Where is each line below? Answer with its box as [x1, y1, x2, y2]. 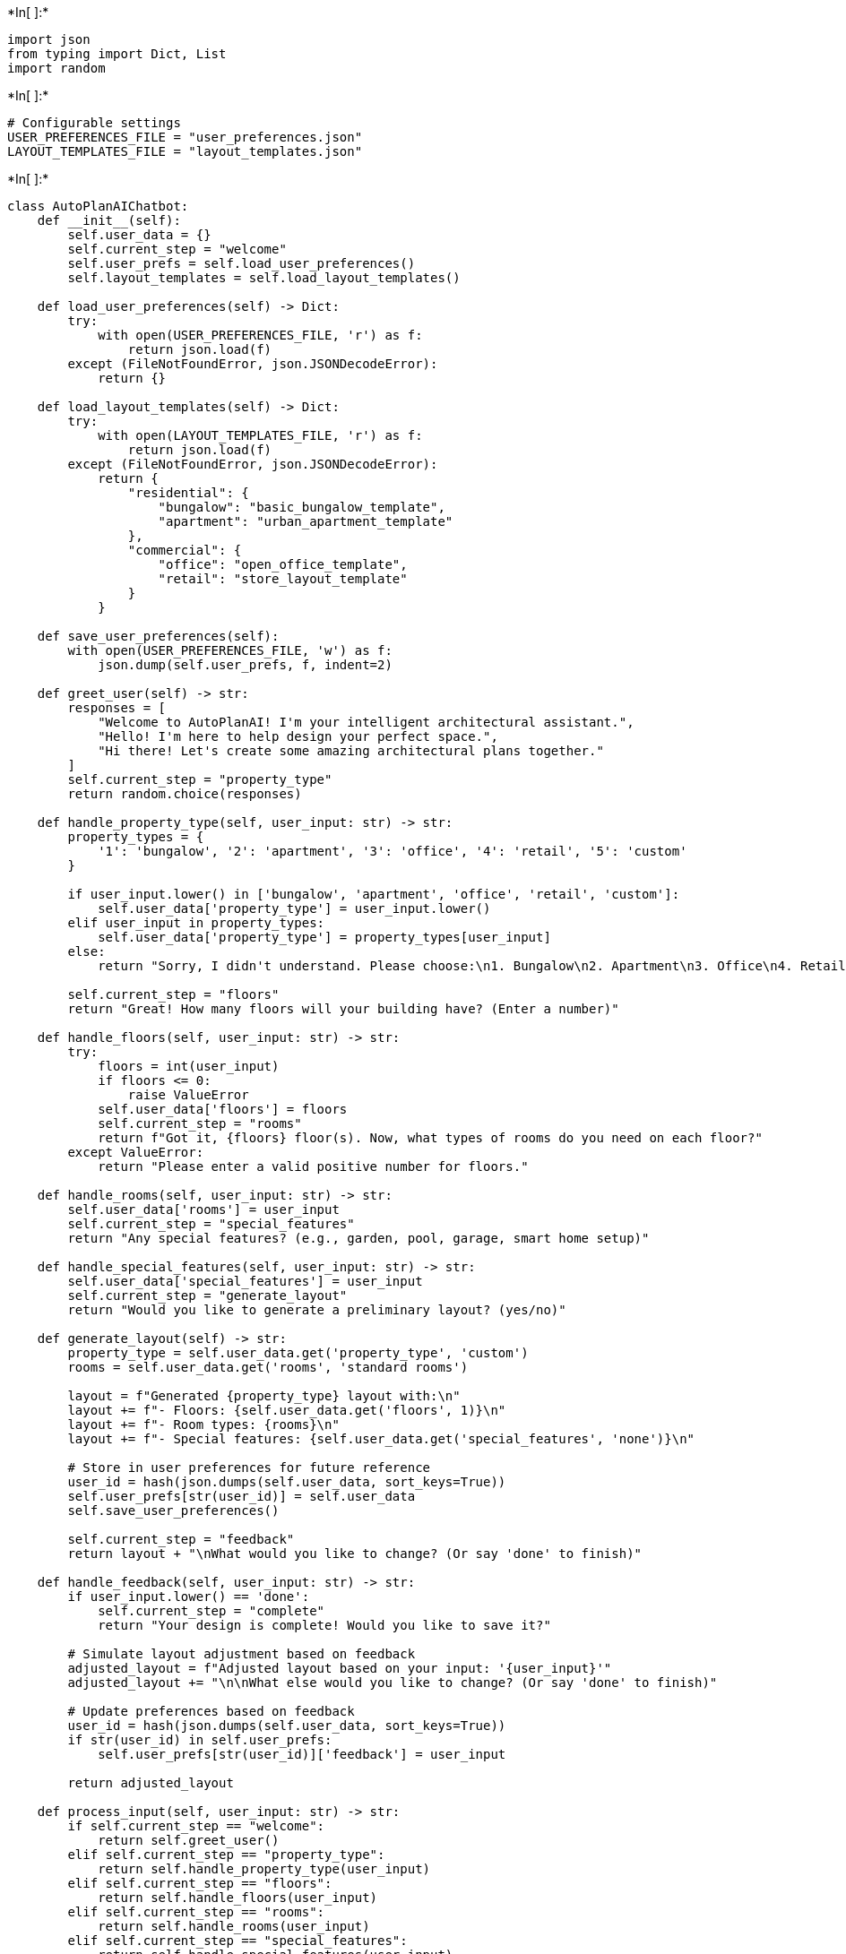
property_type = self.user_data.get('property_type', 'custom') [67, 1346, 529, 1360]
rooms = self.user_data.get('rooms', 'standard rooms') [67, 1360, 469, 1374]
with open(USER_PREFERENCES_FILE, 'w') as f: [67, 643, 393, 658]
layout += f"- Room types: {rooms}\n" [67, 1417, 340, 1432]
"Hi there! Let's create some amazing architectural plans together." [98, 744, 604, 758]
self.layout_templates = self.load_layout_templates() [67, 271, 461, 285]
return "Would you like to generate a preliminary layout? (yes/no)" [67, 1303, 566, 1317]
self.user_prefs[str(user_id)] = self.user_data [67, 1489, 416, 1503]
